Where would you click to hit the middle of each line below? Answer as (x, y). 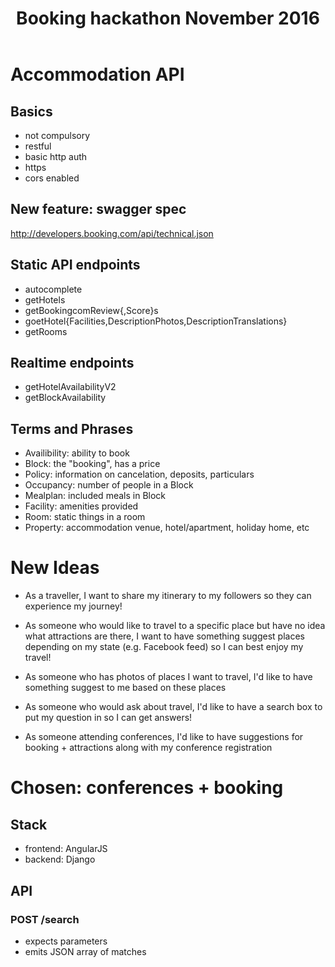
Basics (31, 111)
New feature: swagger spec (98, 209)
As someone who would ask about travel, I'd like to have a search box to (173, 707)
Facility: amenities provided (81, 506)
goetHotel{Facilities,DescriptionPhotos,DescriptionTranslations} (156, 321)
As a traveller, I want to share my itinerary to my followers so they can (168, 596)
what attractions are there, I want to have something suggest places (164, 636)
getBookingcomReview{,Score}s (91, 310)
